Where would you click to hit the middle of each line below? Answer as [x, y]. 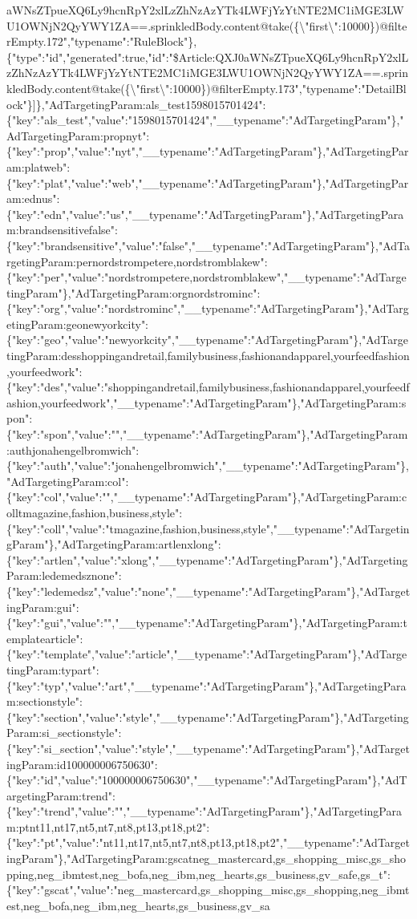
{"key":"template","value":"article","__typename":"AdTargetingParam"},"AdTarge [207, 654]
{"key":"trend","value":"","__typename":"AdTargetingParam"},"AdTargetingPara [204, 811]
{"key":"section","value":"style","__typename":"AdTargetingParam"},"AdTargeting [208, 717]
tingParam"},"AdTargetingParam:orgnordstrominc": [134, 292]
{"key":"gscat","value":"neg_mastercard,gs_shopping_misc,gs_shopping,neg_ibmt [208, 890]
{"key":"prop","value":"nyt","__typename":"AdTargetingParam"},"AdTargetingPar [208, 151]
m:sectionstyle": [45, 701]
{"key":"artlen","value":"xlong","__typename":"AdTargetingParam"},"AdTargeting [207, 559]
